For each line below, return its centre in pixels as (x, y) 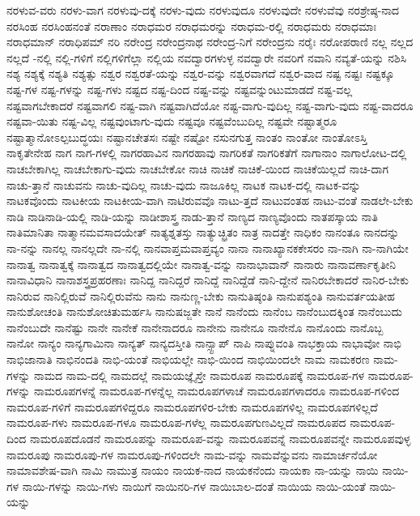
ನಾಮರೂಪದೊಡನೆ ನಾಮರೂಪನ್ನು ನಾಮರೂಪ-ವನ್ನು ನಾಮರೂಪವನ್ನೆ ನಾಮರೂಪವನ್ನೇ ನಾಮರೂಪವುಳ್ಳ (220, 439)
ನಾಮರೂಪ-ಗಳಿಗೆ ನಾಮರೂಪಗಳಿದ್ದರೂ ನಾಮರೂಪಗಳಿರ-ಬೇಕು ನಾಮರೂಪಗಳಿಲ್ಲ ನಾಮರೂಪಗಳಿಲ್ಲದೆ (192, 406)
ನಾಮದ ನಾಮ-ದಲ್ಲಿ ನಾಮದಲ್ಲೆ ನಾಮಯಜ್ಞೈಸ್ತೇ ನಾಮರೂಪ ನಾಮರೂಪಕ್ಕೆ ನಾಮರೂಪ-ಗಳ (199, 375)
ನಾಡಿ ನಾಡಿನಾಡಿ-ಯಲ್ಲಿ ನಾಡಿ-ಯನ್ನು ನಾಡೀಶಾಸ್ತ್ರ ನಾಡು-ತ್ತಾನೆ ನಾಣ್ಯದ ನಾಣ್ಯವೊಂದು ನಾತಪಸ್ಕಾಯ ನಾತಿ (192, 216)
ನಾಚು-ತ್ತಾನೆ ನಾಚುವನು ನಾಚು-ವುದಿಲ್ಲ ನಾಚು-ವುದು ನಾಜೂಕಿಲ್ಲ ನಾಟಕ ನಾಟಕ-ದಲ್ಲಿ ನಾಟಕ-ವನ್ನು (184, 184)
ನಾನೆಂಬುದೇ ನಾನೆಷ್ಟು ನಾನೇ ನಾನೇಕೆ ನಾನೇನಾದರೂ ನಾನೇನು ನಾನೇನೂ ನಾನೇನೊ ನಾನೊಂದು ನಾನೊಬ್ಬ (195, 327)
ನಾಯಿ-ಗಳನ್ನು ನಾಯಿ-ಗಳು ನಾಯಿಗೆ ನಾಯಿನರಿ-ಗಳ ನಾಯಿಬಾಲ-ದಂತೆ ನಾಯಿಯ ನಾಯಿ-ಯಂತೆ (194, 486)
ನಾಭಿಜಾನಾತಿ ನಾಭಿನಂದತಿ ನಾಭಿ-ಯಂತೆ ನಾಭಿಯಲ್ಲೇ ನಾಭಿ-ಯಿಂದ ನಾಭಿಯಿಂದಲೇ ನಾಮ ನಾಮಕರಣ (188, 359)
